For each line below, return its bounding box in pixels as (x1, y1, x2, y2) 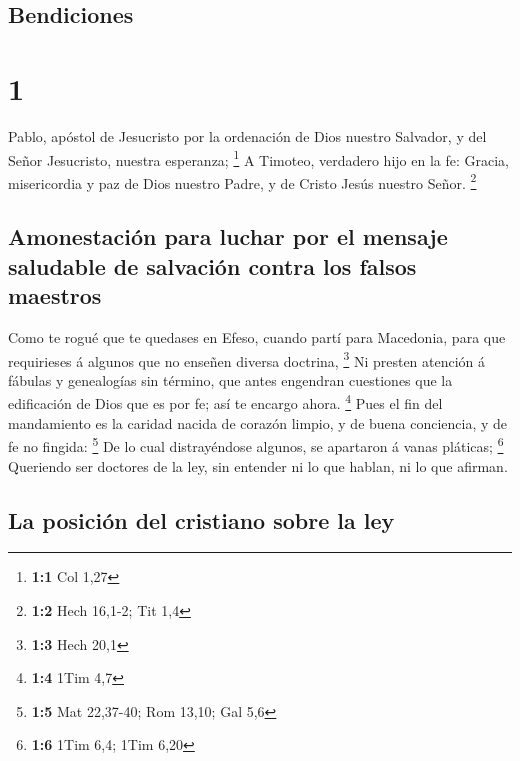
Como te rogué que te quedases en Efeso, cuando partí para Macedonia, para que (8, 326, 506, 347)
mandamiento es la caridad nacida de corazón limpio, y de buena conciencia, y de (8, 412, 508, 433)
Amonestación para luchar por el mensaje (8, 221, 448, 252)
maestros (8, 280, 102, 311)
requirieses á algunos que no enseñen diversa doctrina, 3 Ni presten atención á (8, 347, 486, 371)
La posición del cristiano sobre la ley (8, 504, 395, 535)
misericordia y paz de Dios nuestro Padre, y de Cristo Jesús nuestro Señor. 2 (8, 169, 477, 193)
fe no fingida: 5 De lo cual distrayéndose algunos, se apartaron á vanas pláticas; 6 (8, 433, 504, 456)
